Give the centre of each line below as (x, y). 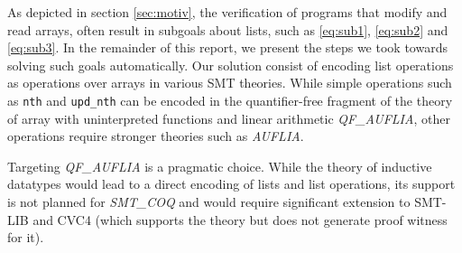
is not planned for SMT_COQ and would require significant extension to (209, 201)
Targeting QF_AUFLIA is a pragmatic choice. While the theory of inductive (220, 166)
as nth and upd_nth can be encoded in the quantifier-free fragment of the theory (230, 100)
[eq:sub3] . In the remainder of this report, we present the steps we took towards (227, 47)
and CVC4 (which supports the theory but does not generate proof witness (240, 219)
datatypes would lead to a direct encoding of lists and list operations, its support (231, 184)
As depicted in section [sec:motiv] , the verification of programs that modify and (227, 12)
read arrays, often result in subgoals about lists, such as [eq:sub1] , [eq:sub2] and (228, 29)
